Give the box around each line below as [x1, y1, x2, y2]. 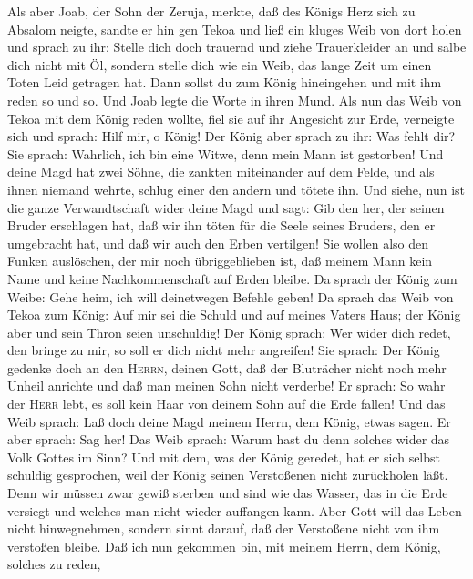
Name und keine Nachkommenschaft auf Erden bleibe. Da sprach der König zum [7, 269, 458, 288]
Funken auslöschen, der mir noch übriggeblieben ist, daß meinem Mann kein [7, 251, 433, 270]
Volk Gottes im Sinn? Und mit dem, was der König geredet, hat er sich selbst [7, 447, 441, 466]
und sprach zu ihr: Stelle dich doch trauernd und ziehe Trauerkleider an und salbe [7, 37, 467, 56]
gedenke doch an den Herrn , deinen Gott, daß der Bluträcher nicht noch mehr [7, 358, 447, 377]
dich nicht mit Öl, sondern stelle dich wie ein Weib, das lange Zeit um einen [7, 55, 432, 74]
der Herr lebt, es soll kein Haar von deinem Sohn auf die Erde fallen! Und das [7, 394, 446, 413]
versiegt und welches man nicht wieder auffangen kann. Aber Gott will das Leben [7, 501, 462, 520]
